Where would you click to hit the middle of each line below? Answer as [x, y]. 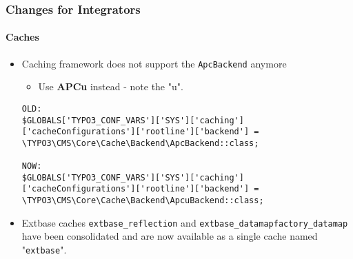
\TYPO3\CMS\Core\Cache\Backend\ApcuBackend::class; [143, 201]
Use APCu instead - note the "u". [111, 86]
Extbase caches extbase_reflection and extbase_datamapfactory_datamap [185, 222]
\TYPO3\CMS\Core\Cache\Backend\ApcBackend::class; [140, 143]
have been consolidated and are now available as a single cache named [170, 236]
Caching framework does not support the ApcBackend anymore [154, 63]
